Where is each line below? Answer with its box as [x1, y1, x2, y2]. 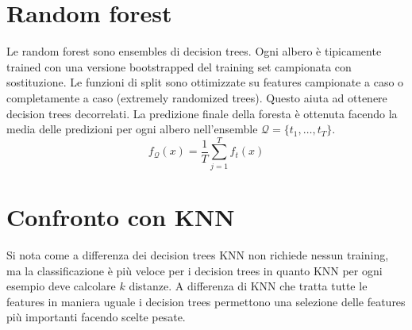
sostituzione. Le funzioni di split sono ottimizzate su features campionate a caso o [6, 74, 404, 90]
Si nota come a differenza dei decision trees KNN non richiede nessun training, [6, 246, 389, 263]
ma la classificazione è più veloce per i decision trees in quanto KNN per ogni [6, 262, 383, 278]
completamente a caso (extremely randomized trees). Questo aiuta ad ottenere [6, 89, 387, 106]
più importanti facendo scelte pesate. [6, 309, 186, 325]
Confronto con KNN [6, 201, 235, 232]
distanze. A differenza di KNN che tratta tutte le [129, 278, 368, 294]
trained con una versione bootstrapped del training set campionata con [6, 58, 352, 75]
